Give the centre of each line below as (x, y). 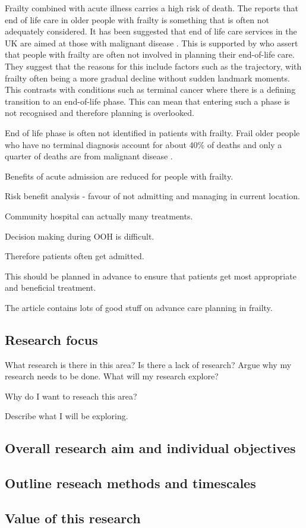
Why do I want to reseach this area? (71, 396)
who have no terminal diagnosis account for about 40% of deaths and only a (143, 144)
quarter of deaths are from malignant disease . (89, 156)
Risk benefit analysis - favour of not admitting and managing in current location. (152, 196)
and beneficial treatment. (51, 287)
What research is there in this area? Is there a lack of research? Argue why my (148, 364)
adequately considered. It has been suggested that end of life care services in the (151, 31)
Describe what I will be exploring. (67, 416)
